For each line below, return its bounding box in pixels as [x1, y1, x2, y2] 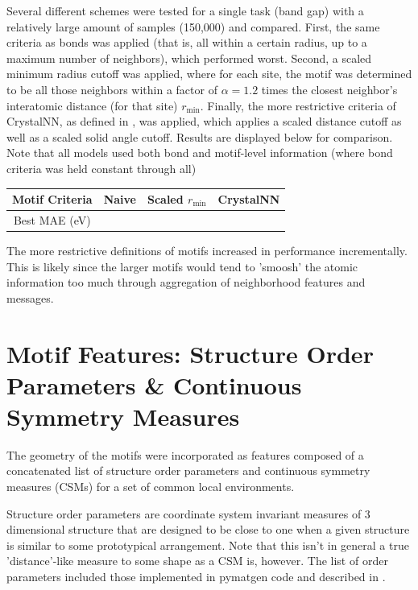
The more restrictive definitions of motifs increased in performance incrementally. [6, 241, 408, 258]
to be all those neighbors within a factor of [6, 80, 217, 97]
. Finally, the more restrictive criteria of [200, 97, 396, 113]
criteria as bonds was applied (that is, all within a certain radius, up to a [6, 34, 367, 51]
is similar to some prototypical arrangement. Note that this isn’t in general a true [6, 536, 409, 553]
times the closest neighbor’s [261, 80, 398, 97]
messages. [6, 289, 54, 306]
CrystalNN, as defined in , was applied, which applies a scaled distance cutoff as [6, 113, 402, 130]
